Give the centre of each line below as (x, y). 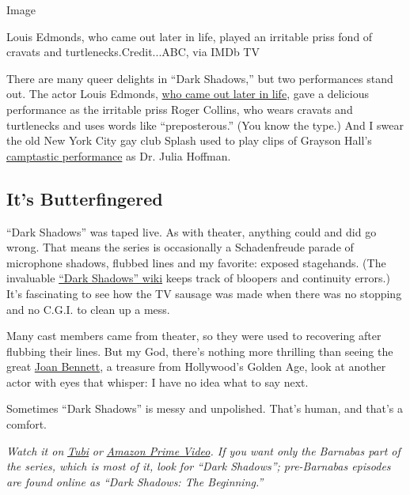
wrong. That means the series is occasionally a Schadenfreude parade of (180, 247)
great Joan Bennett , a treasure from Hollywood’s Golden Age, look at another (196, 367)
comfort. (27, 424)
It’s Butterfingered (85, 198)
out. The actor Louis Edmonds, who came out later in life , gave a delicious (188, 94)
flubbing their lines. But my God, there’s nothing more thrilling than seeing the (200, 351)
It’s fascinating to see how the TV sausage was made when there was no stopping (204, 293)
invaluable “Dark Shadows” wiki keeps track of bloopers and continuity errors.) (198, 278)
